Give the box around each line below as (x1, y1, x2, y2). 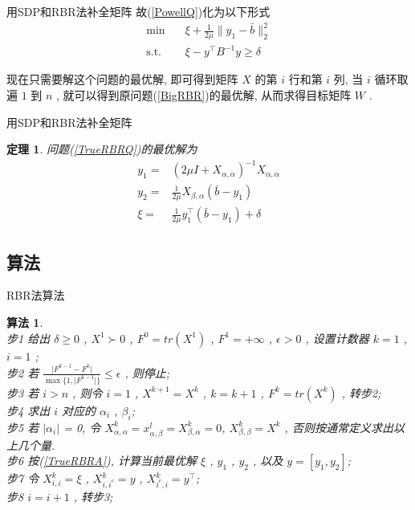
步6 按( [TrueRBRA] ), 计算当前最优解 (6, 452, 197, 469)
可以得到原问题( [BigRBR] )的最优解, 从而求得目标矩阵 (74, 87, 352, 104)
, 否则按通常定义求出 (284, 418, 393, 435)
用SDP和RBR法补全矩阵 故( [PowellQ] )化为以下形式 (6, 3, 271, 19)
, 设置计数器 (305, 329, 369, 346)
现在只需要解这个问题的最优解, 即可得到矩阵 (6, 71, 238, 88)
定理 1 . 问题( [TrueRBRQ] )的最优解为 (6, 141, 197, 157)
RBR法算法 (6, 287, 65, 304)
